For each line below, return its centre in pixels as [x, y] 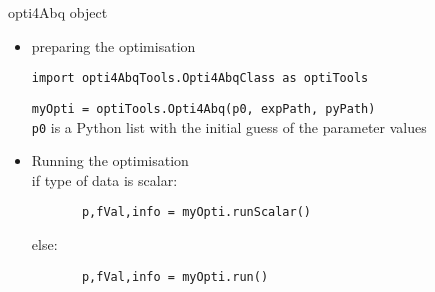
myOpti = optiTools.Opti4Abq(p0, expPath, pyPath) [203, 108]
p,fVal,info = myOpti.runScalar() [196, 212]
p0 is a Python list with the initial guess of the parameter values [229, 126]
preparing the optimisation [113, 45]
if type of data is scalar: [104, 179]
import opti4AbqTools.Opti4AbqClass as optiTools [200, 78]
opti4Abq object [58, 12]
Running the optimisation [110, 160]
